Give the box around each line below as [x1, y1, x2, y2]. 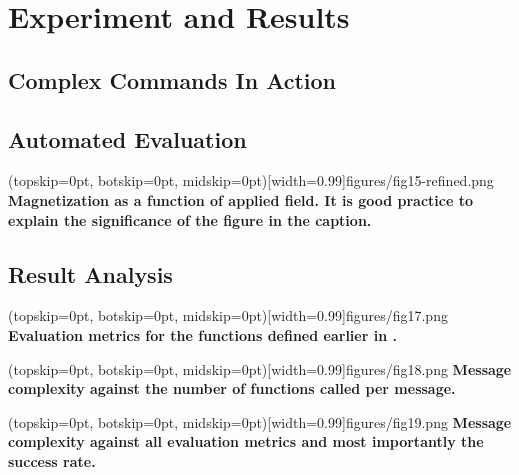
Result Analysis [8, 258, 173, 289]
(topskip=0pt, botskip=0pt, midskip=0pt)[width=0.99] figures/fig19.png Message [8, 411, 512, 432]
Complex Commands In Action [8, 64, 337, 95]
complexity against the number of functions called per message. [8, 378, 456, 399]
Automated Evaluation [8, 123, 247, 154]
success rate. [8, 450, 96, 471]
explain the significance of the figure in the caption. [8, 209, 372, 230]
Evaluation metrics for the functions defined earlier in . [8, 324, 397, 345]
